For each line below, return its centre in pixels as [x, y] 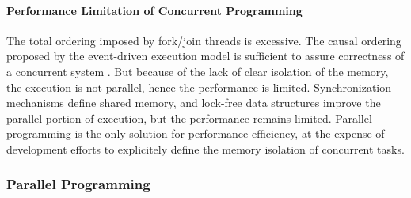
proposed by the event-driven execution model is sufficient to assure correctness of [205, 56]
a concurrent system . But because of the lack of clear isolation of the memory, [198, 71]
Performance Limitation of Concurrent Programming [154, 10]
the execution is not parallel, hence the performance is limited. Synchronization [199, 87]
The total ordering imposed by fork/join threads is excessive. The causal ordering [204, 40]
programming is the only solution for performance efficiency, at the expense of [196, 133]
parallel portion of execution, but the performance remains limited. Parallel [189, 118]
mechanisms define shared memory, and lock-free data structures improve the [194, 103]
